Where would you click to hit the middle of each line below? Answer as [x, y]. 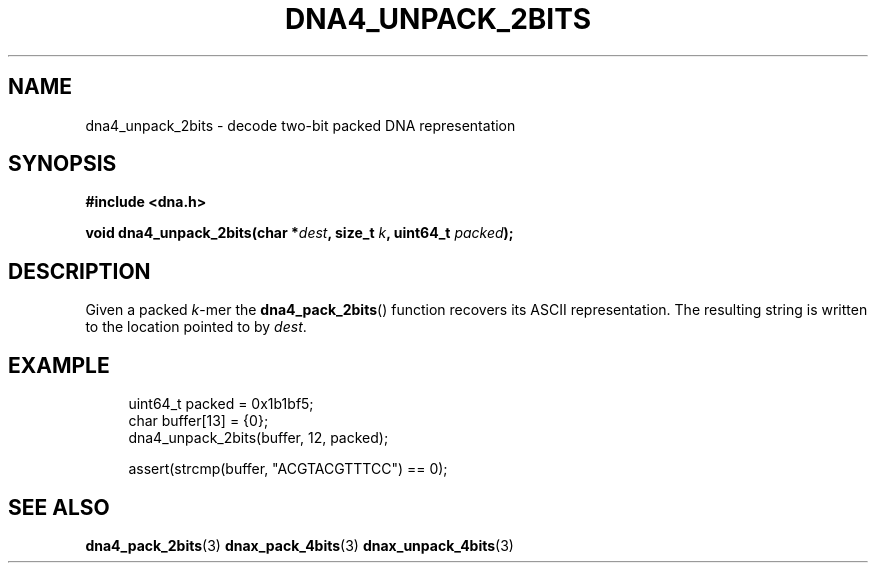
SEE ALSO [59, 507]
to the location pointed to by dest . [196, 327]
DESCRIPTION [79, 271]
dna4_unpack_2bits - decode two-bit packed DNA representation [300, 125]
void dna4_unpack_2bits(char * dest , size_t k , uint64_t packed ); [299, 233]
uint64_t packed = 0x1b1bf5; [221, 404]
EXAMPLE [59, 365]
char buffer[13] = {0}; [198, 421]
